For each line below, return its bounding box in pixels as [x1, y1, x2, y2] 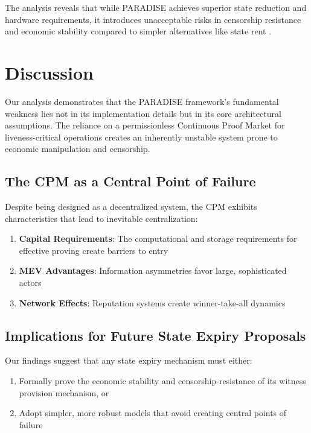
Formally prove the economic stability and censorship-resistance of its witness [19, 375, 306, 387]
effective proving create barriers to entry [19, 244, 168, 256]
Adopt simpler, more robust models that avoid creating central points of [19, 406, 287, 419]
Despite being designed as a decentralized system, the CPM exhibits [5, 200, 257, 213]
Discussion [5, 60, 94, 84]
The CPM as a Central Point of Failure [5, 172, 256, 191]
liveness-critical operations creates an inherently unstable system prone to [5, 130, 278, 143]
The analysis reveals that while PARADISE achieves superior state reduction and [5, 1, 307, 13]
